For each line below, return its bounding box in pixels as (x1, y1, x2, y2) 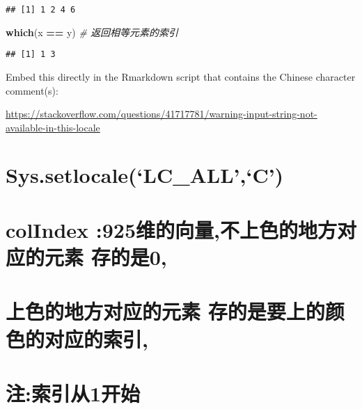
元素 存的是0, (45, 243, 167, 271)
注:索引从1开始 (6, 378, 141, 407)
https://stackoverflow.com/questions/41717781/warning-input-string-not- (6, 106, 317, 121)
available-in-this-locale (6, 120, 100, 134)
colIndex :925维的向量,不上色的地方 (6, 215, 337, 243)
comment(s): (6, 83, 58, 97)
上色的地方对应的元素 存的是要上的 (6, 297, 325, 326)
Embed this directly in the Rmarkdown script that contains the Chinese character (6, 69, 356, 83)
